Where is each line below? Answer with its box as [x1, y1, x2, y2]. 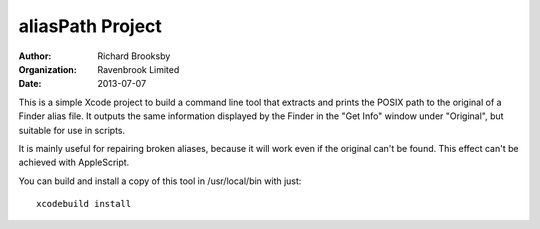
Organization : [18, 63, 77, 75]
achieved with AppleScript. [18, 156, 130, 169]
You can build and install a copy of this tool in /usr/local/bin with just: [18, 175, 302, 187]
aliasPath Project [18, 15, 162, 37]
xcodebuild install [36, 198, 132, 210]
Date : [18, 78, 42, 90]
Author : [18, 50, 52, 62]
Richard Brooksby [97, 50, 171, 62]
